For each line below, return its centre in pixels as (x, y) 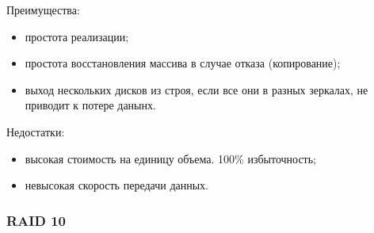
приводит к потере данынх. (90, 105)
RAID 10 (36, 220)
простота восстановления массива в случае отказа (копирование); (183, 63)
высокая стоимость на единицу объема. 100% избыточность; (171, 158)
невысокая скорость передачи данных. (116, 185)
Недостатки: (36, 131)
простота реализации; (77, 36)
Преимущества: (43, 10)
